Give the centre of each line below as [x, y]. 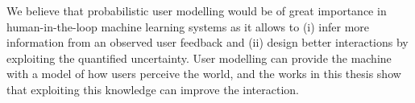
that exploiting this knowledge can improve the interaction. [153, 89]
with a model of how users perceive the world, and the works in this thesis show [204, 74]
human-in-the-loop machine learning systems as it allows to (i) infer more [188, 26]
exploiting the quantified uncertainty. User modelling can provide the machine [199, 58]
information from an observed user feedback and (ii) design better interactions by [207, 42]
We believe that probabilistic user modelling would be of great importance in [197, 10]
